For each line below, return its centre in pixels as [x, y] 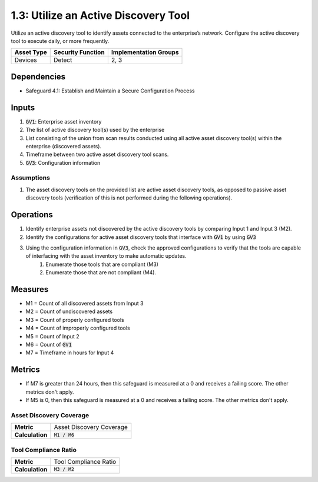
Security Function [79, 52]
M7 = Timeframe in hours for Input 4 [70, 353]
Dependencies [38, 77]
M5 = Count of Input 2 [52, 336]
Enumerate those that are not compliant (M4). [101, 272]
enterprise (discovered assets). [64, 146]
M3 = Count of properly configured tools [75, 320]
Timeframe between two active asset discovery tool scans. [97, 154]
